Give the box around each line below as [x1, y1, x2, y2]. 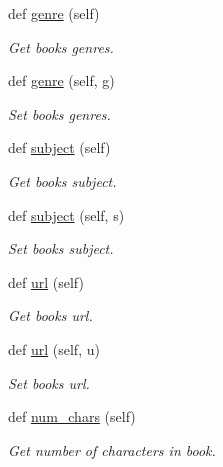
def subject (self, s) [8, 204, 125, 225]
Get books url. [8, 305, 93, 326]
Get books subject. [8, 170, 117, 191]
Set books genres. [8, 103, 111, 124]
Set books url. [8, 372, 90, 393]
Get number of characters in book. [8, 439, 216, 460]
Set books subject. [8, 238, 114, 259]
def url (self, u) [8, 338, 100, 359]
